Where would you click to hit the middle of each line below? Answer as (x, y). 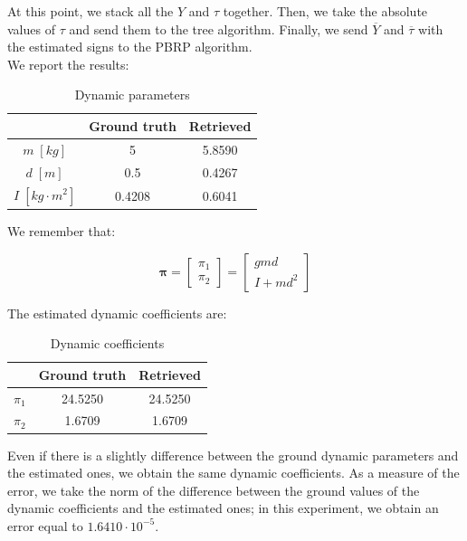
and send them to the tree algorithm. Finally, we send (219, 28)
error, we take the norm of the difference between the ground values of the (214, 490)
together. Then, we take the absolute (325, 11)
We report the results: (68, 64)
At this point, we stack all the (91, 11)
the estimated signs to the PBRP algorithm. (130, 47)
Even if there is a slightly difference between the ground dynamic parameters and (233, 455)
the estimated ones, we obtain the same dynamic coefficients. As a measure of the (233, 473)
